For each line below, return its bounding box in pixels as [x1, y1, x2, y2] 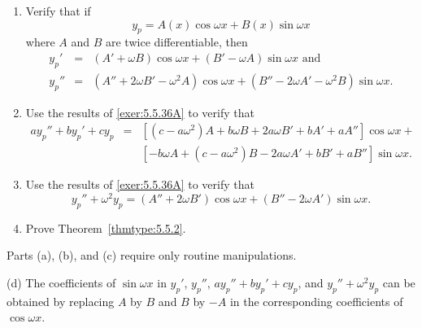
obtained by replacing [7, 292, 115, 309]
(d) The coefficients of [7, 273, 116, 291]
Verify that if [25, 2, 91, 19]
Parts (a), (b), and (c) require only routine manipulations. [7, 247, 297, 264]
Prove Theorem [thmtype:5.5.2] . [25, 219, 186, 236]
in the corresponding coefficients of [229, 292, 403, 309]
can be [382, 273, 415, 291]
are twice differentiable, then [105, 33, 248, 50]
